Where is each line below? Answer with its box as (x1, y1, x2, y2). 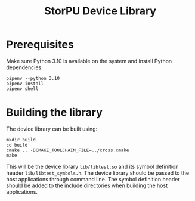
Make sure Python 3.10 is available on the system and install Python (6, 57, 172, 64)
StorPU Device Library (44, 4, 157, 18)
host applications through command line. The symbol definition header (6, 175, 180, 183)
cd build (6, 142, 28, 148)
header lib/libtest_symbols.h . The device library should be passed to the (6, 169, 190, 177)
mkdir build (6, 137, 36, 143)
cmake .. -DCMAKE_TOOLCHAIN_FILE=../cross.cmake (6, 147, 129, 153)
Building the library (6, 106, 103, 119)
